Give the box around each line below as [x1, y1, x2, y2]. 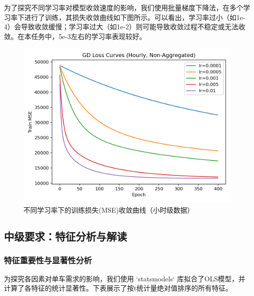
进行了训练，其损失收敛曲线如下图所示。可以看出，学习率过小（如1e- [24, 12, 245, 22]
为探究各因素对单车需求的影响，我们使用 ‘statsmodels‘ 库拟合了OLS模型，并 [4, 273, 245, 283]
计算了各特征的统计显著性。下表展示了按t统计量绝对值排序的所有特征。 [4, 283, 233, 293]
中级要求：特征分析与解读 [4, 228, 127, 243]
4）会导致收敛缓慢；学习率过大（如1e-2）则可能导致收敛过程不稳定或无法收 [4, 21, 245, 32]
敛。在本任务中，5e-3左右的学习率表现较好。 [4, 31, 146, 41]
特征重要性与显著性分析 [4, 254, 92, 266]
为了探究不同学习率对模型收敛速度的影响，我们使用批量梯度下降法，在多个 [4, 2, 243, 12]
